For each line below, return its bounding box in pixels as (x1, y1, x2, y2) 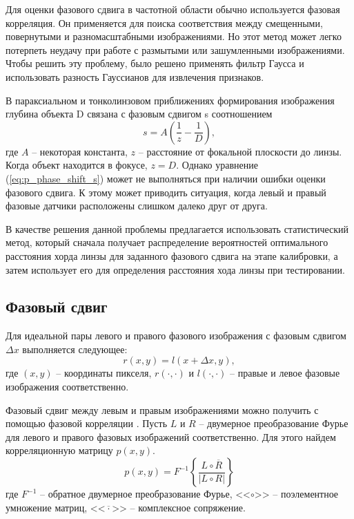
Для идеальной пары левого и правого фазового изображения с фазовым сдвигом (6, 328, 346, 343)
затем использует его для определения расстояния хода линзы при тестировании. (6, 262, 345, 276)
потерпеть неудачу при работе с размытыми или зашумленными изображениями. (6, 42, 345, 57)
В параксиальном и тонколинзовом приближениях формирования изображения (6, 93, 335, 107)
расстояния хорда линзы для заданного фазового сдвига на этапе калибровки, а (6, 248, 338, 263)
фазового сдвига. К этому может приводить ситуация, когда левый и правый (6, 185, 326, 199)
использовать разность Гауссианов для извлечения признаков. (6, 69, 264, 84)
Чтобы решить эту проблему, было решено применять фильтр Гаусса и (6, 56, 304, 70)
